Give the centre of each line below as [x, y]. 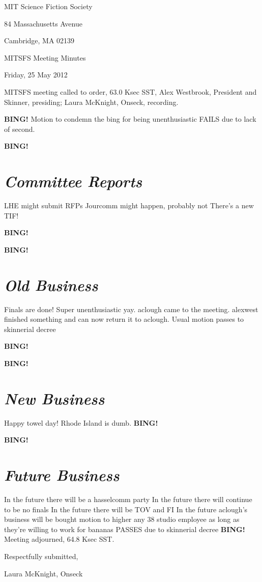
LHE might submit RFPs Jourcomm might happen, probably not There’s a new [129, 205]
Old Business [51, 285]
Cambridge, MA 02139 [39, 40]
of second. [20, 129]
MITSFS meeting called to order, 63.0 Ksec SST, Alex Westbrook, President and [130, 91]
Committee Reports [73, 181]
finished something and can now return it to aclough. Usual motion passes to [124, 319]
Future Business [62, 475]
